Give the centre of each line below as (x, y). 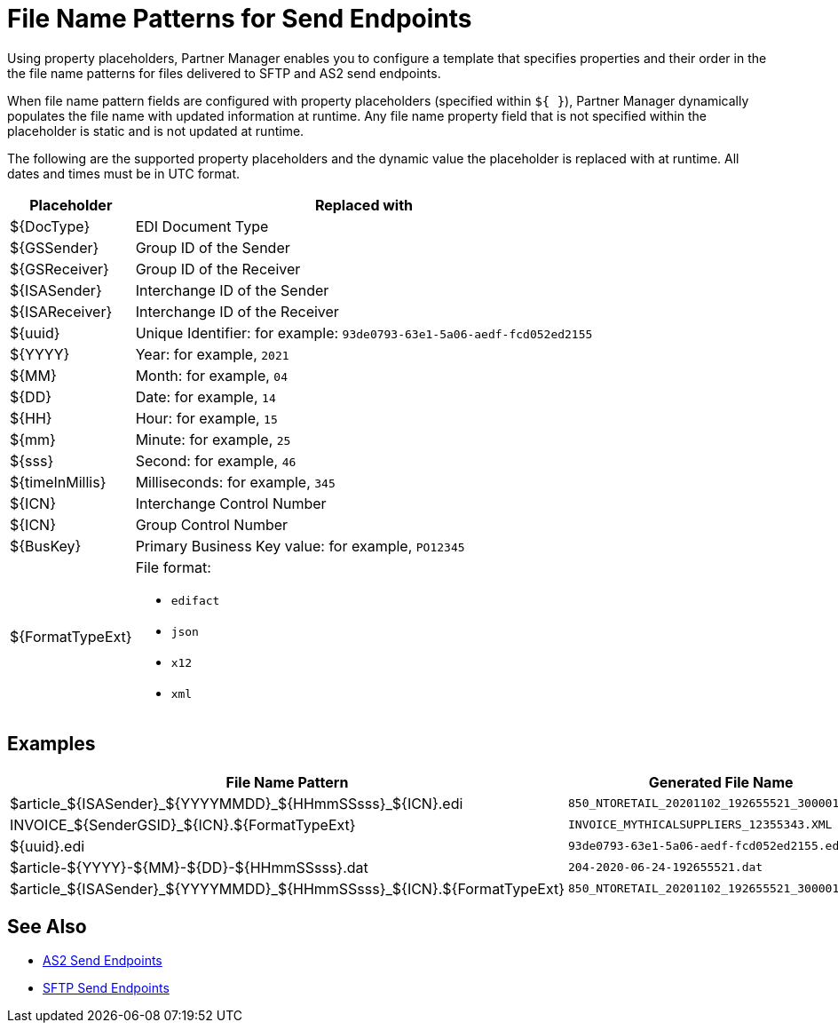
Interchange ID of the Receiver (237, 311)
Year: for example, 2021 (212, 354)
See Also (47, 927)
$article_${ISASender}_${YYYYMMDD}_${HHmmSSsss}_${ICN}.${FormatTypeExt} (287, 888)
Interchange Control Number (231, 503)
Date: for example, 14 (206, 396)
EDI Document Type (202, 226)
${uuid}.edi (47, 846)
